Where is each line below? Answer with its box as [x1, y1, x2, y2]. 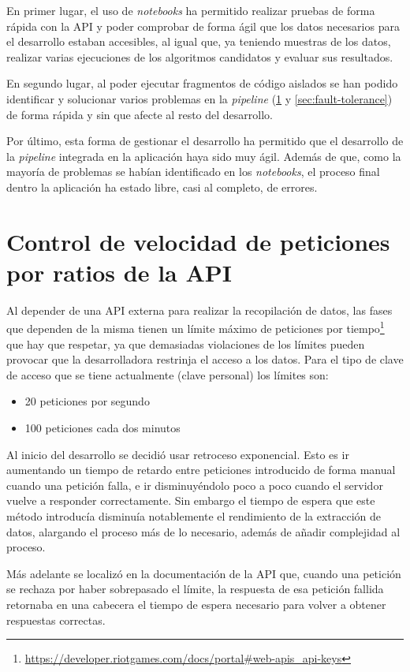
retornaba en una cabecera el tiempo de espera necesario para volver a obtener [6, 596, 386, 612]
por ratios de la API [6, 256, 233, 288]
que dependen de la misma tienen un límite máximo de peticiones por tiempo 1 [6, 318, 385, 337]
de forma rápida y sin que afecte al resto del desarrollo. [6, 106, 273, 122]
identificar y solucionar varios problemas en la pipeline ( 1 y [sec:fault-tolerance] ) [6, 90, 393, 106]
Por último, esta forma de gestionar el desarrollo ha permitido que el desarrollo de [6, 133, 404, 149]
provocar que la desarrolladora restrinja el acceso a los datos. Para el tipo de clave [6, 351, 404, 368]
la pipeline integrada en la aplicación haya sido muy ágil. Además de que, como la [6, 147, 401, 164]
